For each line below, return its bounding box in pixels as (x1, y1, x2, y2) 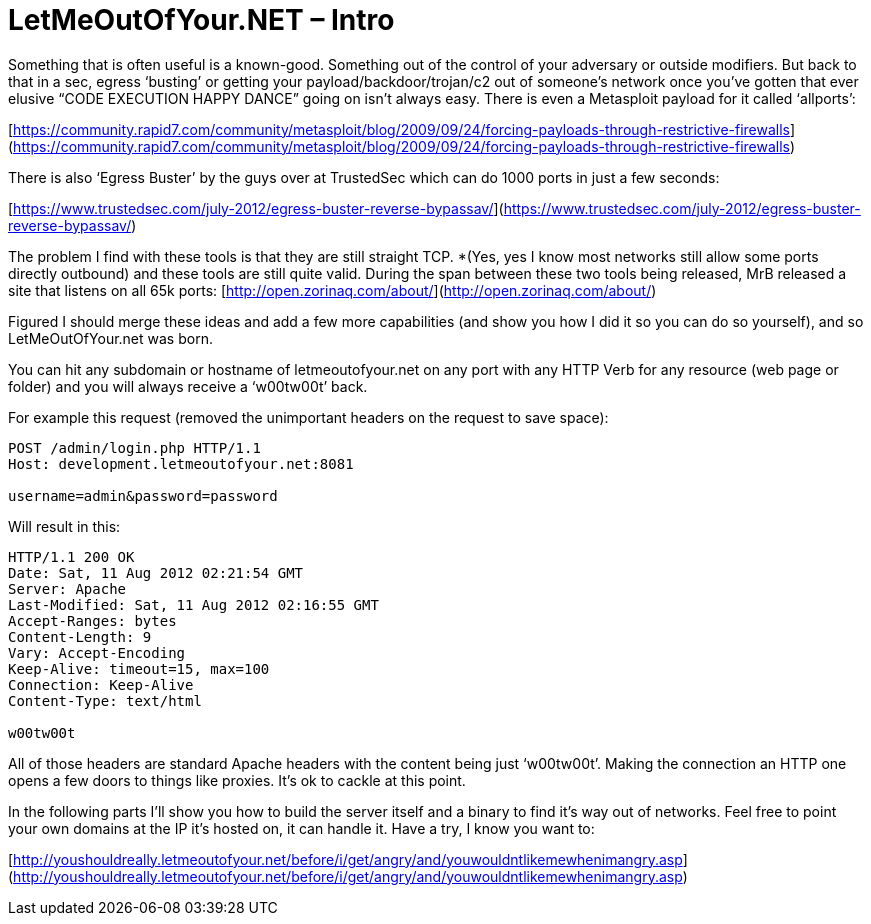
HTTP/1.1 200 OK (8, 548, 135, 565)
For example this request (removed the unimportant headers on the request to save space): (8, 408, 609, 426)
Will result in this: (8, 517, 121, 535)
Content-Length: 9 (8, 628, 152, 645)
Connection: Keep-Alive (8, 676, 194, 693)
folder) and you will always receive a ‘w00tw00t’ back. (8, 377, 368, 395)
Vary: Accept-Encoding (8, 644, 186, 661)
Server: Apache (8, 580, 127, 597)
